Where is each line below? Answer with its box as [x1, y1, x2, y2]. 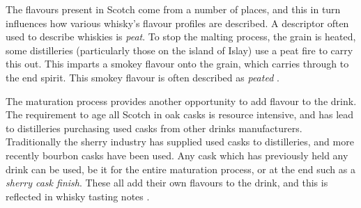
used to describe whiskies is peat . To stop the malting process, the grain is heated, [6, 29, 356, 44]
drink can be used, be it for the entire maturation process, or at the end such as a [6, 161, 355, 176]
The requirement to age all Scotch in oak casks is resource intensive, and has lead [6, 107, 354, 122]
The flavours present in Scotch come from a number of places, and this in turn [6, 2, 341, 16]
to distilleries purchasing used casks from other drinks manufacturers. [6, 120, 302, 135]
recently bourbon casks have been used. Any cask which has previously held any [6, 147, 348, 162]
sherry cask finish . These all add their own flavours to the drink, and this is [6, 175, 328, 190]
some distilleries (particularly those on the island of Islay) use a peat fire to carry [6, 42, 353, 57]
